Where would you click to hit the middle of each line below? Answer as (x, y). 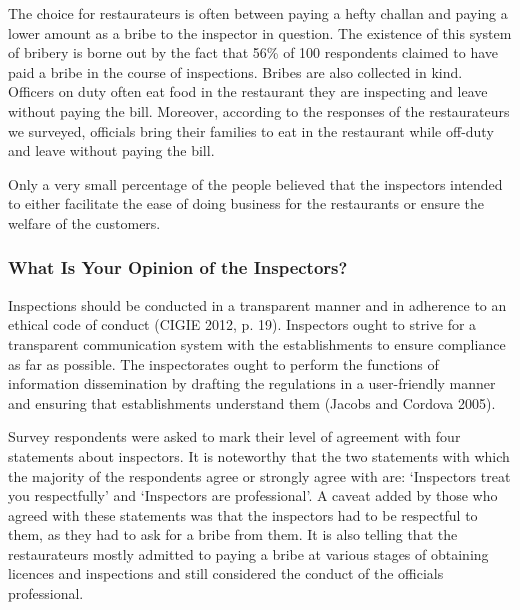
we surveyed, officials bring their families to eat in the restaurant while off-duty (251, 130)
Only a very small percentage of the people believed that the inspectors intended (255, 183)
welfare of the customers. (84, 222)
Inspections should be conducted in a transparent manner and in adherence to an (257, 304)
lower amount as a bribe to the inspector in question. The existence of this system (260, 32)
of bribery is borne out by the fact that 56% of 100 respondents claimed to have (253, 52)
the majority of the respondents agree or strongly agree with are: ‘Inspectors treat (259, 475)
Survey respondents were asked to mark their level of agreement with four (234, 436)
